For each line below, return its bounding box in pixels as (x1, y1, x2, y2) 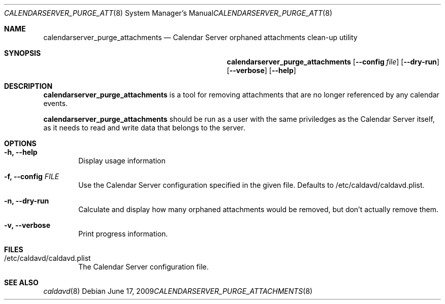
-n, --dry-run (4, 196, 49, 205)
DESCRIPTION (4, 82, 53, 90)
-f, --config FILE (4, 172, 59, 181)
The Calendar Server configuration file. (78, 262, 209, 271)
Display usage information (78, 156, 166, 165)
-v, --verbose (4, 221, 51, 229)
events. (43, 99, 68, 108)
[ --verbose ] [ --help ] (227, 66, 296, 75)
